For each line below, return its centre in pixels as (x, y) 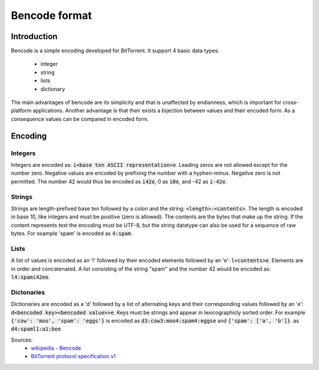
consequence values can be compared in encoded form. (80, 119)
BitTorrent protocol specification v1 (74, 356)
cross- (291, 102)
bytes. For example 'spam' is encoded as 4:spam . (72, 233)
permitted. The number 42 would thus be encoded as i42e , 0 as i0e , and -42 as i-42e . (119, 181)
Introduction (34, 36)
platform (21, 111)
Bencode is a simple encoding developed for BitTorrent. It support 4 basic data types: (115, 51)
